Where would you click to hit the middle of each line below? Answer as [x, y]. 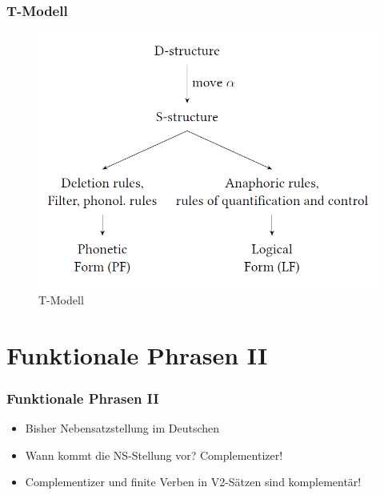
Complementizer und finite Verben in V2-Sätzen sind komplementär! [193, 482]
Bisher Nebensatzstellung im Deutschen [122, 428]
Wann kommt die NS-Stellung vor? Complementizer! [154, 455]
